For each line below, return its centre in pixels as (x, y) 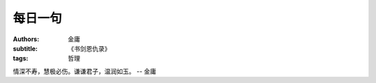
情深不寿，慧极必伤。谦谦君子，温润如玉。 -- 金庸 (85, 71)
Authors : (26, 39)
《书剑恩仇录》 (89, 48)
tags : (21, 59)
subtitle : (25, 48)
